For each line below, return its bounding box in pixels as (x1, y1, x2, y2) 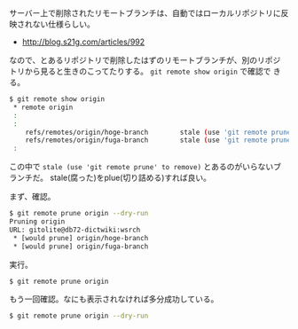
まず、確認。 (9, 192, 56, 202)
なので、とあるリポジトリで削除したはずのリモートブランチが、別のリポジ (9, 55, 281, 65)
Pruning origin (9, 217, 66, 226)
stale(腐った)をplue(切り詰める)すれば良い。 (50, 172, 211, 184)
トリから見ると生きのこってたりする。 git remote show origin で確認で (9, 66, 271, 76)
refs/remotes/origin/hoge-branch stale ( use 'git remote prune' (25, 128, 295, 137)
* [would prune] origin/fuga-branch (12, 242, 149, 251)
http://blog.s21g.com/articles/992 (21, 36, 145, 47)
